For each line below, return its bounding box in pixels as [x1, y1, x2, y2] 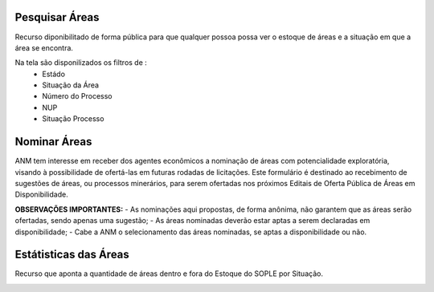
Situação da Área [42, 80, 100, 90]
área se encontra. [14, 43, 74, 52]
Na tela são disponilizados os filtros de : [14, 58, 148, 67]
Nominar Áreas [14, 135, 92, 148]
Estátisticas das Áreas [14, 248, 130, 262]
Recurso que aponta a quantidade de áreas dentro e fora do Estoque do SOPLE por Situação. [14, 269, 323, 278]
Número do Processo [42, 91, 113, 101]
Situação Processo [42, 114, 104, 124]
